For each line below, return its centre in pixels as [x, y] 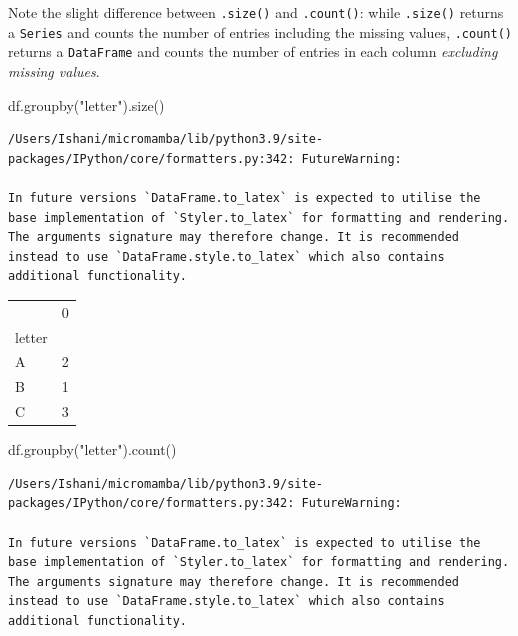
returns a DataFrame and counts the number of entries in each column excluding [253, 51]
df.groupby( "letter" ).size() [86, 104]
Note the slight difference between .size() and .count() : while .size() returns [256, 12]
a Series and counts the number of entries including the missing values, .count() [260, 31]
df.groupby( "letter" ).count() [92, 449]
